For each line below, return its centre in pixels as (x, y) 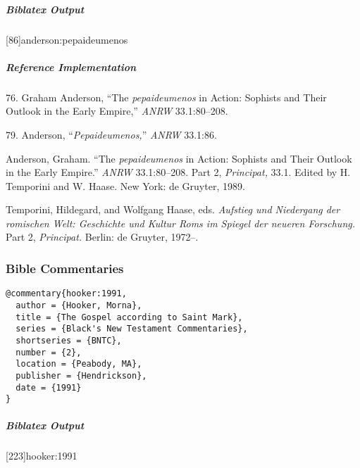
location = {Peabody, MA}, (79, 364)
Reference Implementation (71, 67)
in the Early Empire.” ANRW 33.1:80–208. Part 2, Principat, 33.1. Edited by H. (178, 172)
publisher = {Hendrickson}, (81, 375)
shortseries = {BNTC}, (69, 340)
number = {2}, (49, 352)
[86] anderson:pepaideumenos (67, 39)
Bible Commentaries (65, 268)
